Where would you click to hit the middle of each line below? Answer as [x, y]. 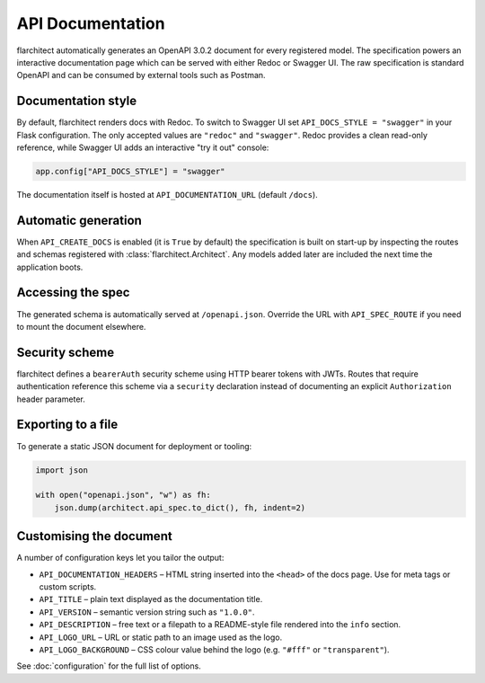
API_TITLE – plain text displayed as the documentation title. [151, 599]
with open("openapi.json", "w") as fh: [123, 495]
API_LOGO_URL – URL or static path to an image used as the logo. [161, 637]
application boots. [50, 267]
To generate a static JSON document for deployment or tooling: [134, 446]
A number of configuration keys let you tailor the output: [120, 558]
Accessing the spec [73, 293]
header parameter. [51, 399]
